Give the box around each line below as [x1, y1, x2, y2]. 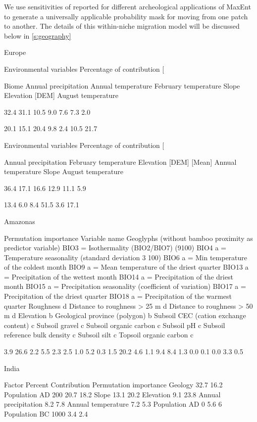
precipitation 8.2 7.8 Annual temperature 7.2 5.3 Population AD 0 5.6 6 [4, 399, 222, 409]
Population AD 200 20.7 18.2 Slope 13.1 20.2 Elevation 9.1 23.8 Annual [4, 389, 221, 399]
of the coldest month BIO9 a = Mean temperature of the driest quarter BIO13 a [4, 262, 249, 272]
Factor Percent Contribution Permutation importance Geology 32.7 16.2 [4, 379, 223, 390]
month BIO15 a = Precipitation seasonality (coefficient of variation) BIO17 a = [4, 281, 246, 291]
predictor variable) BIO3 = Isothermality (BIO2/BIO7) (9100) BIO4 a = [4, 242, 226, 253]
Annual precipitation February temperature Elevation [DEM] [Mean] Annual [4, 156, 237, 167]
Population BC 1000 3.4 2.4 [4, 409, 88, 419]
